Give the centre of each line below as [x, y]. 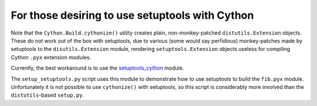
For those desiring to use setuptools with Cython [132, 15]
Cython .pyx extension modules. [51, 57]
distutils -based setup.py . [48, 95]
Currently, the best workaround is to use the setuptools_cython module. [97, 68]
